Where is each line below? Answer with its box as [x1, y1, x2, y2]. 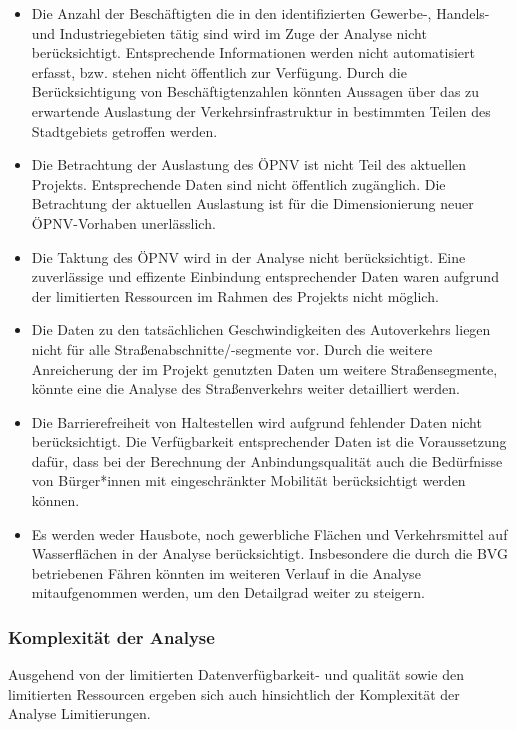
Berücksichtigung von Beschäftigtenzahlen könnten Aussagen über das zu [31, 81, 480, 102]
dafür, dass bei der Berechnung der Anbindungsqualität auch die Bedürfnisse [31, 450, 503, 471]
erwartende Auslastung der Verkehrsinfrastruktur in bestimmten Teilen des [31, 100, 491, 121]
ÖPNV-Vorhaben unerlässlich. [31, 212, 216, 233]
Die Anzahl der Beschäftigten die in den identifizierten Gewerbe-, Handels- [31, 3, 490, 23]
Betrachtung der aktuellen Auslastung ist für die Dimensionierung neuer [31, 193, 474, 214]
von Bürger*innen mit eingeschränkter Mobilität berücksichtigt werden [31, 470, 466, 491]
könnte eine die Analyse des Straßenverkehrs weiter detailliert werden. [31, 378, 461, 399]
